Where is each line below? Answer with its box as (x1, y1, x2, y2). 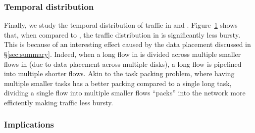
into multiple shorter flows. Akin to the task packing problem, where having (4, 68, 235, 79)
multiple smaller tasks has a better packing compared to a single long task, (4, 78, 232, 88)
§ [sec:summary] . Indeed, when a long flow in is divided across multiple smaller (4, 49, 241, 59)
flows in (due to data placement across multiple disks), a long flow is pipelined (4, 58, 242, 69)
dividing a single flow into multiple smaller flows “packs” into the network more (4, 88, 246, 98)
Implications (4, 118, 54, 131)
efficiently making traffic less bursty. (4, 97, 113, 107)
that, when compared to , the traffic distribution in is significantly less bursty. (4, 29, 241, 40)
